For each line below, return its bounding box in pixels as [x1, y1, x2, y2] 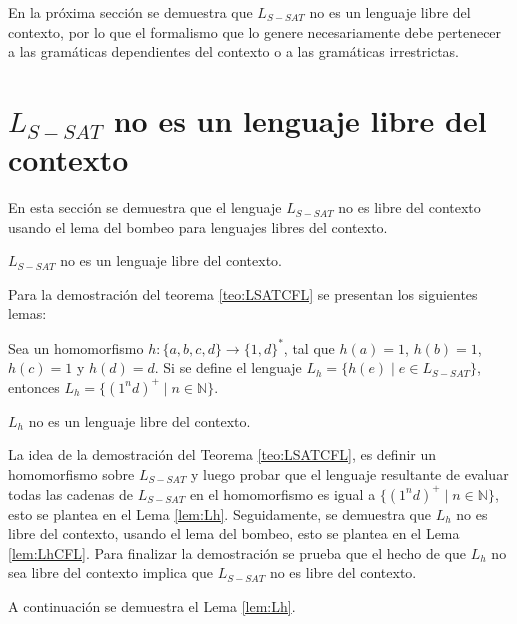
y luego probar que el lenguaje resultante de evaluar [191, 463, 509, 484]
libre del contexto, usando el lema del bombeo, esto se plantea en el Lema [8, 523, 460, 544]
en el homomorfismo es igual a [189, 483, 376, 504]
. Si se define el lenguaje [154, 357, 302, 378]
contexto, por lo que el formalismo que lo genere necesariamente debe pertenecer [8, 21, 502, 42]
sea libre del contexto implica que [8, 562, 214, 583]
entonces [8, 376, 60, 397]
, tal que [283, 337, 335, 358]
